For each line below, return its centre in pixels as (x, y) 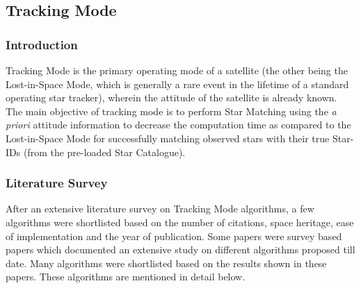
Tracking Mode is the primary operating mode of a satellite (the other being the (177, 70)
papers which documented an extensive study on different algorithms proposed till (180, 249)
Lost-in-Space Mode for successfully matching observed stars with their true (168, 138)
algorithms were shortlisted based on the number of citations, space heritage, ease (180, 222)
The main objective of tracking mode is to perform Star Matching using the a (171, 111)
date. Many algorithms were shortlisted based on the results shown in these (166, 263)
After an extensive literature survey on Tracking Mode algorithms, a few (160, 209)
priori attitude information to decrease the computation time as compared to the (178, 125)
